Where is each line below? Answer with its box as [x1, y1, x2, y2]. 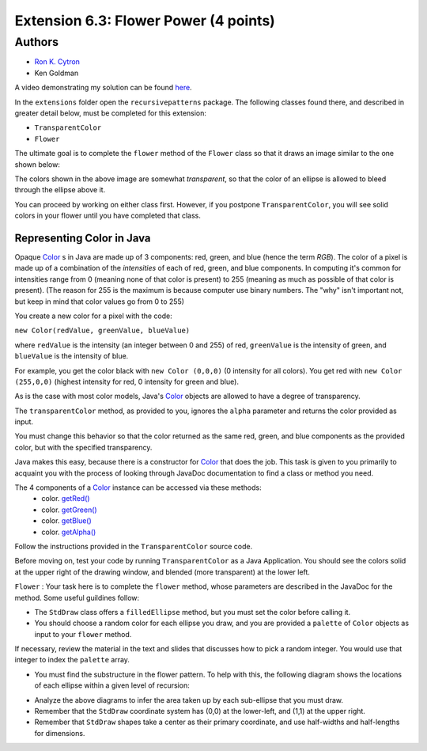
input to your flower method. [34, 629, 132, 639]
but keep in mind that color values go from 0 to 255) [14, 297, 185, 306]
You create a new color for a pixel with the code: [14, 311, 173, 321]
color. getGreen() [41, 505, 98, 514]
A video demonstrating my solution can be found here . [14, 83, 193, 93]
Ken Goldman [34, 68, 79, 78]
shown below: [14, 159, 61, 169]
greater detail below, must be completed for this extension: [14, 108, 207, 118]
